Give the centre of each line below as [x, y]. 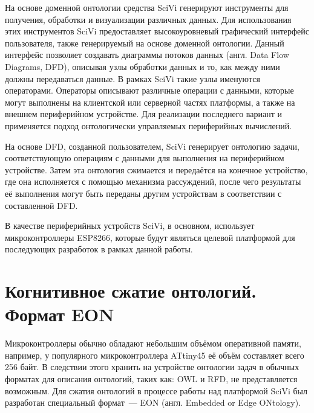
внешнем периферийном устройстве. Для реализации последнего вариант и [143, 114]
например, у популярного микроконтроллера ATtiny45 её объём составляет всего [155, 355]
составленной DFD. [41, 205]
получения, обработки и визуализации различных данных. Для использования [148, 19]
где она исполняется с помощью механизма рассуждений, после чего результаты [153, 181]
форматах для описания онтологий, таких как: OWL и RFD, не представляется [151, 378]
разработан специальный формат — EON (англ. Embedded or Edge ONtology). [153, 402]
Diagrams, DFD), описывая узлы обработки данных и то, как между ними [142, 66]
